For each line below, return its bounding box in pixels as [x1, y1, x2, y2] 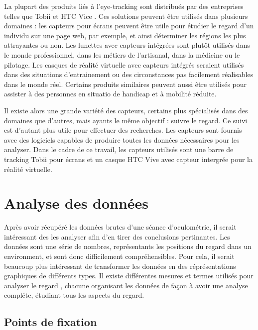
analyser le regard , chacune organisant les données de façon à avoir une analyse [4, 280, 248, 290]
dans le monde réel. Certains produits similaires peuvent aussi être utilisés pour [4, 79, 247, 89]
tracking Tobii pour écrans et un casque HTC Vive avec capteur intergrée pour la [4, 154, 253, 164]
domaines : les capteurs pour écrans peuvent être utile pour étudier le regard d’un [4, 20, 254, 31]
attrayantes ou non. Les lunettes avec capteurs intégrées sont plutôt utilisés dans [4, 40, 250, 50]
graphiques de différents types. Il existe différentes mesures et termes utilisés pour [4, 270, 254, 281]
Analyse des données [4, 193, 149, 213]
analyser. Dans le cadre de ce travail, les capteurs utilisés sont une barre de [4, 144, 234, 155]
